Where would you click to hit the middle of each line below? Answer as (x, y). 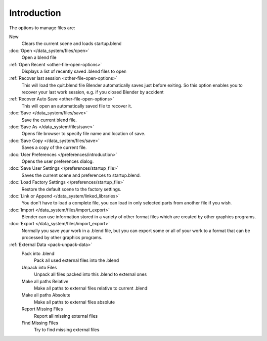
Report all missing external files (66, 316)
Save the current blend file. (49, 120)
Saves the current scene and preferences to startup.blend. (81, 175)
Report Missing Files (42, 309)
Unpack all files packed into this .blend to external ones (90, 274)
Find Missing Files (40, 323)
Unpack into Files (39, 267)
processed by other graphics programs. (62, 238)
